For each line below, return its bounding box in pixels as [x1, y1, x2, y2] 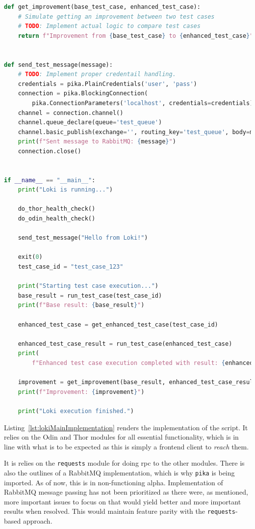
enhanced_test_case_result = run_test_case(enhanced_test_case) [18, 340, 232, 347]
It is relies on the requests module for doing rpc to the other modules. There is [4, 458, 245, 468]
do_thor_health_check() [18, 205, 96, 213]
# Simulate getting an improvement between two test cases [18, 13, 215, 20]
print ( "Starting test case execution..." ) [18, 282, 159, 290]
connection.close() [18, 147, 81, 155]
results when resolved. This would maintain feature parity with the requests [4, 506, 235, 516]
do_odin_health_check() [18, 215, 96, 223]
